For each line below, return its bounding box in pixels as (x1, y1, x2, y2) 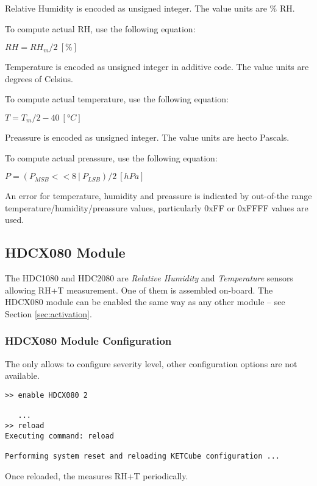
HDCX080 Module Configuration (5, 333, 172, 348)
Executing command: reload (5, 431, 114, 440)
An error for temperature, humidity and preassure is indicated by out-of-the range (5, 189, 312, 202)
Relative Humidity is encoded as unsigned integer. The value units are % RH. (5, 2, 295, 14)
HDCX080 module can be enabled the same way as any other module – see (5, 295, 285, 308)
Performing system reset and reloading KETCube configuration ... (5, 451, 280, 460)
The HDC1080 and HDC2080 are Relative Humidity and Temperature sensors (5, 272, 293, 284)
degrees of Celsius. (5, 72, 73, 85)
